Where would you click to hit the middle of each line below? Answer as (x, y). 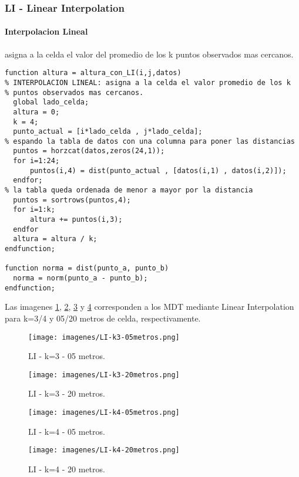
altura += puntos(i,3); (76, 220)
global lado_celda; (51, 102)
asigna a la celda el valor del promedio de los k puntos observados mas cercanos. (149, 54)
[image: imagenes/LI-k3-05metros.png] (104, 337)
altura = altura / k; (55, 239)
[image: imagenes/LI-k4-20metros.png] (104, 450)
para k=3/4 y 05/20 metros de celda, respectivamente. (103, 318)
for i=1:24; (36, 161)
